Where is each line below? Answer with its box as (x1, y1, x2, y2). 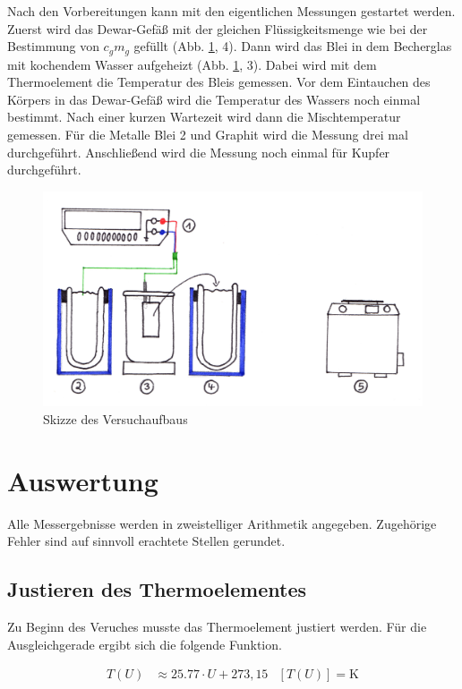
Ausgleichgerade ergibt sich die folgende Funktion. (7, 634, 282, 653)
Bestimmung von (7, 37, 99, 55)
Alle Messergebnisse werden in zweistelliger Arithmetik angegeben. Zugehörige (7, 514, 437, 532)
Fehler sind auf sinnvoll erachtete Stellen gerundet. (7, 532, 286, 550)
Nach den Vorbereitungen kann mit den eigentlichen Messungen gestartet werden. (7, 2, 456, 20)
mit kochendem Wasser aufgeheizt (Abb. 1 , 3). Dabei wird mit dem (7, 55, 377, 73)
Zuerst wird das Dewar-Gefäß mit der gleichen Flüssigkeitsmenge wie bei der (7, 19, 428, 38)
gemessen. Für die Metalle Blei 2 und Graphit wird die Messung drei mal (7, 125, 408, 144)
